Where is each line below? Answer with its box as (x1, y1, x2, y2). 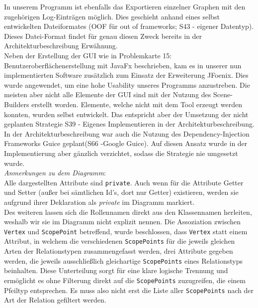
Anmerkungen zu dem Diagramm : (4, 167, 106, 178)
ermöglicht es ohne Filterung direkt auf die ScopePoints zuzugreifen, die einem (4, 275, 246, 285)
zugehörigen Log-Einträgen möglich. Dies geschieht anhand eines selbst (4, 11, 220, 21)
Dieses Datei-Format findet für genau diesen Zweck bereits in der (4, 30, 202, 41)
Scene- (213, 89, 233, 100)
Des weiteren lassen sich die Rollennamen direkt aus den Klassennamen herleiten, (4, 206, 252, 217)
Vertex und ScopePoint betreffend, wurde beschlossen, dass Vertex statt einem (4, 226, 248, 236)
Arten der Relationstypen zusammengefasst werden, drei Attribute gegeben (4, 246, 233, 256)
